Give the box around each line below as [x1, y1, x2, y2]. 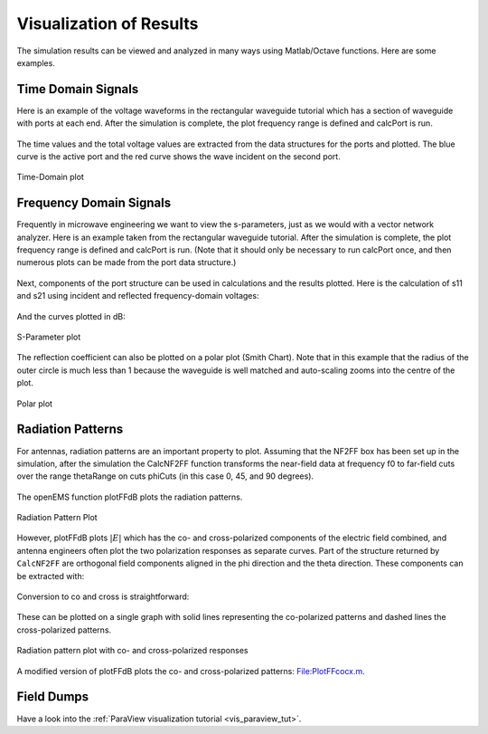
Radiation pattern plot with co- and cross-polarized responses [16, 645, 249, 656]
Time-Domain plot [16, 172, 85, 183]
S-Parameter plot [16, 331, 81, 343]
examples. [16, 57, 56, 68]
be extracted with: [16, 570, 85, 581]
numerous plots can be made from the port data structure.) [16, 257, 237, 268]
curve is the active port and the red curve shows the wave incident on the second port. [16, 151, 341, 162]
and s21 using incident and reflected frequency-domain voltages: [16, 291, 259, 301]
